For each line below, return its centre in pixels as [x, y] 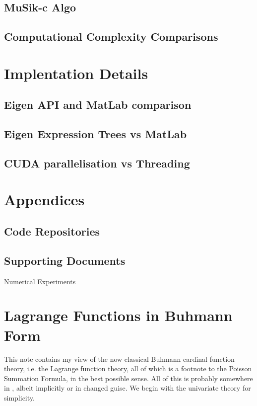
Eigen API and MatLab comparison [98, 105]
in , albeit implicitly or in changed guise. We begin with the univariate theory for [128, 388]
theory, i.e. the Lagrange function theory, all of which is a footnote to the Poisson [128, 368]
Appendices [44, 200]
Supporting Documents [65, 260]
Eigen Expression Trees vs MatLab [96, 134]
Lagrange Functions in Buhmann [118, 315]
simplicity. [19, 397]
